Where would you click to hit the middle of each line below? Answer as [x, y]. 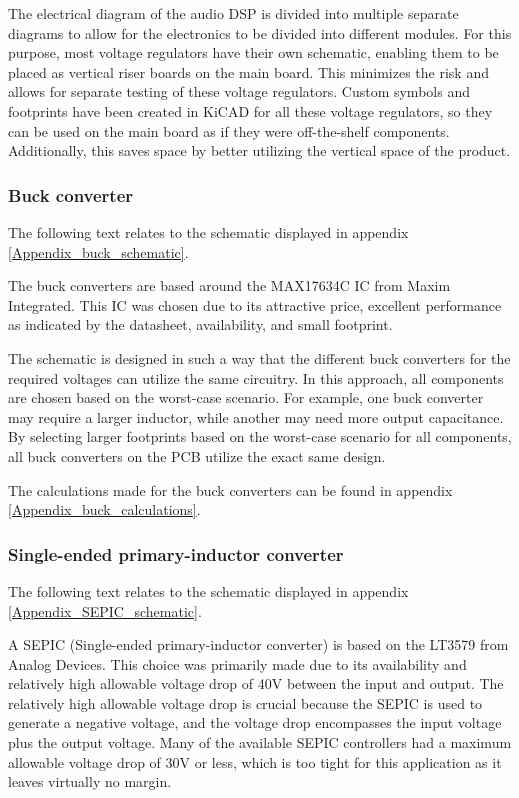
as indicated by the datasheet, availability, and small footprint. [200, 324]
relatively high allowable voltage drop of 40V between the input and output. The [256, 683]
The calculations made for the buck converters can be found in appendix [230, 489]
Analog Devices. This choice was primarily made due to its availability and [237, 663]
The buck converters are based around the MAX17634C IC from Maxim [229, 285]
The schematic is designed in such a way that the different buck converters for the [259, 357]
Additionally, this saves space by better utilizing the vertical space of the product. [259, 150]
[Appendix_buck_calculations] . [104, 509]
